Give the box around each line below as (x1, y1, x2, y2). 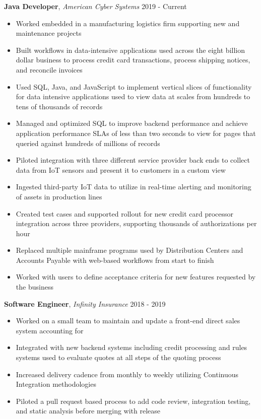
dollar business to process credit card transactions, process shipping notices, (16, 54, 250, 65)
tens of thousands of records (16, 101, 103, 111)
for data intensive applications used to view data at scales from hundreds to (16, 91, 250, 102)
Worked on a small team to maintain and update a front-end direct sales (16, 315, 240, 326)
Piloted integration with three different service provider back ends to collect (16, 155, 250, 165)
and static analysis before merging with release (16, 405, 161, 416)
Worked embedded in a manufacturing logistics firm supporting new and (16, 18, 240, 28)
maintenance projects (16, 28, 82, 38)
